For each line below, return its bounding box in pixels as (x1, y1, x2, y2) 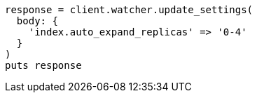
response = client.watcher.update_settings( (5, 4, 253, 15)
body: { (16, 15, 58, 26)
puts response (5, 60, 82, 71)
